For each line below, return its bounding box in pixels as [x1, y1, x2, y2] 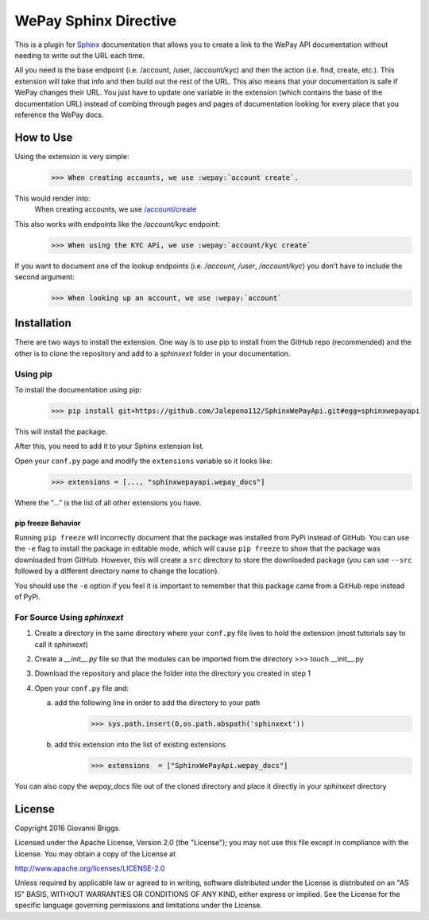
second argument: [14, 271, 75, 282]
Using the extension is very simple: [14, 151, 129, 161]
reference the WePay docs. [14, 110, 104, 119]
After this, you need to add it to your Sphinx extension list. [14, 442, 204, 451]
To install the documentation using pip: [14, 384, 142, 394]
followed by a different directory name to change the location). [14, 566, 220, 576]
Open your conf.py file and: [34, 683, 129, 692]
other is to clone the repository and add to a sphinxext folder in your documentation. [14, 349, 291, 358]
